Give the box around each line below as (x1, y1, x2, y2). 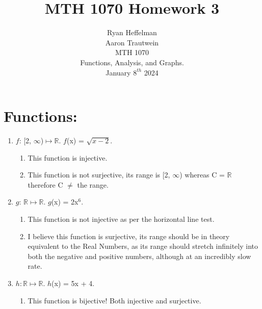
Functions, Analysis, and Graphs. (80, 57, 184, 67)
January (106, 67, 131, 78)
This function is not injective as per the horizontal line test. (28, 214, 215, 224)
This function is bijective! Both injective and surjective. (28, 295, 201, 305)
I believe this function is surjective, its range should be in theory (28, 230, 230, 241)
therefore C (28, 179, 63, 190)
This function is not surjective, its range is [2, (28, 169, 170, 180)
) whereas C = (179, 169, 225, 180)
